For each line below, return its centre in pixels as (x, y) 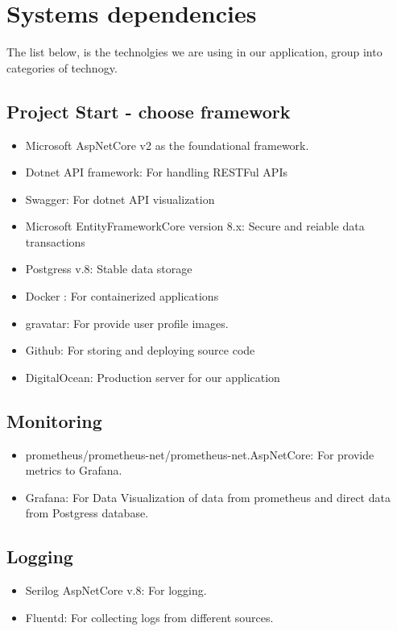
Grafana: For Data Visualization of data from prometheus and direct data (208, 497)
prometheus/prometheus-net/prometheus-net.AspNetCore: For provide (200, 454)
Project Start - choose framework (149, 111)
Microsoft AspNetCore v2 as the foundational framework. (167, 145)
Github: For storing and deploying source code (140, 350)
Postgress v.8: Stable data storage (109, 269)
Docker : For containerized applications (122, 296)
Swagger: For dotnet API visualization (120, 199)
